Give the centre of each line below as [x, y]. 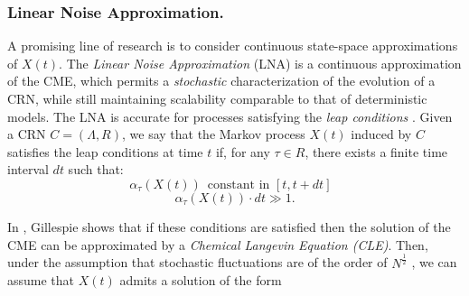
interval [28, 169]
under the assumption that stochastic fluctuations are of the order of [197, 262]
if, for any [243, 151]
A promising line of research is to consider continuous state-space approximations [233, 46]
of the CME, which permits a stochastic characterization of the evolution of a [221, 81]
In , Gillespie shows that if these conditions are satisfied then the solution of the [229, 226]
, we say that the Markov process [213, 134]
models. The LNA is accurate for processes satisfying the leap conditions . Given [230, 116]
